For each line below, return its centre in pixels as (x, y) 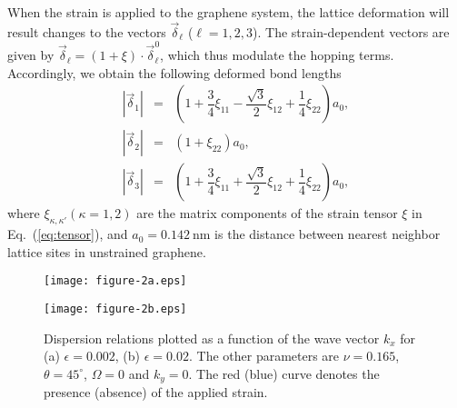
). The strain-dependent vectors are (351, 31)
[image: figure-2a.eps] (115, 281)
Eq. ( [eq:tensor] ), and (68, 234)
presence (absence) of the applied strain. (156, 392)
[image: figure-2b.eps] (115, 309)
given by (31, 55)
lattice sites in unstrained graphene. (107, 251)
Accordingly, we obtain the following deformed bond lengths (174, 72)
